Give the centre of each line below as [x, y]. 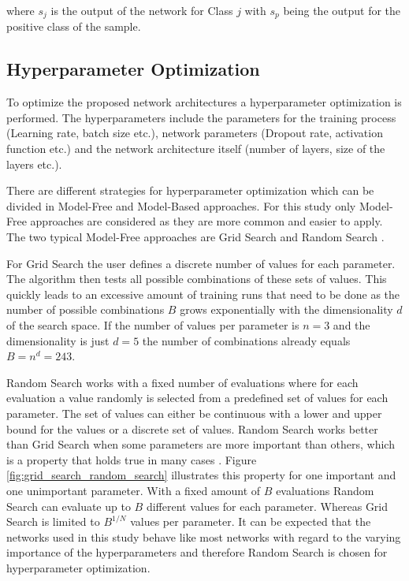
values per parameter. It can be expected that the [251, 521]
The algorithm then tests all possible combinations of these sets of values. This [197, 279]
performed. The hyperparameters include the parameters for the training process [201, 117]
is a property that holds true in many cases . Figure [132, 459]
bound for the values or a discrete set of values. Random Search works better [192, 428]
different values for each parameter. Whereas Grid [267, 506]
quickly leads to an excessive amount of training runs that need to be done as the [203, 294]
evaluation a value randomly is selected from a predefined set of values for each [197, 398]
